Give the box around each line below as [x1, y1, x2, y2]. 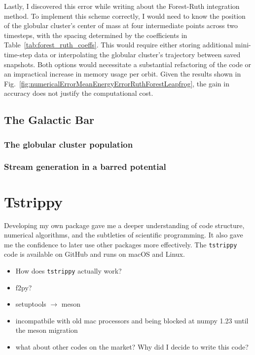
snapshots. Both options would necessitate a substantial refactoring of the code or [4, 59, 252, 69]
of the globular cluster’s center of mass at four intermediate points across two [4, 20, 238, 31]
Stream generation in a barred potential [4, 160, 166, 173]
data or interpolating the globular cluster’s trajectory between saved [34, 49, 241, 59]
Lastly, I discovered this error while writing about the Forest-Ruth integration [4, 1, 240, 11]
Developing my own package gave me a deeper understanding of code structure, [4, 220, 245, 230]
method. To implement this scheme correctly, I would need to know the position [4, 10, 246, 21]
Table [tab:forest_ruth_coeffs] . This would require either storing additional [4, 39, 233, 50]
